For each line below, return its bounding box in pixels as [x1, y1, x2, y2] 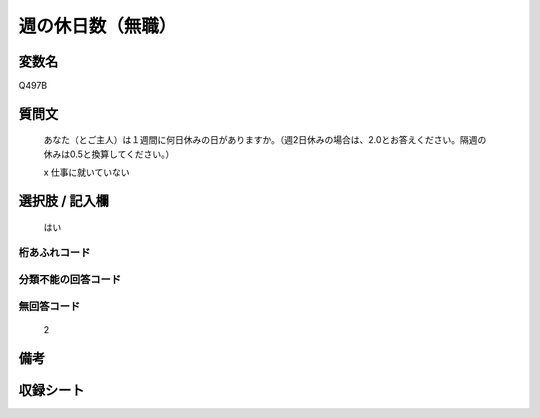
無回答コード [18, 299, 81, 313]
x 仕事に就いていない [43, 166, 130, 179]
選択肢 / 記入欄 [18, 193, 110, 210]
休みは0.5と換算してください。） [43, 148, 175, 160]
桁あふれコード [18, 246, 91, 260]
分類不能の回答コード [18, 272, 122, 286]
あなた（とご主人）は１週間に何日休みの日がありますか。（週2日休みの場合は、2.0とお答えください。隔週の [43, 134, 487, 146]
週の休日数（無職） [18, 15, 177, 37]
